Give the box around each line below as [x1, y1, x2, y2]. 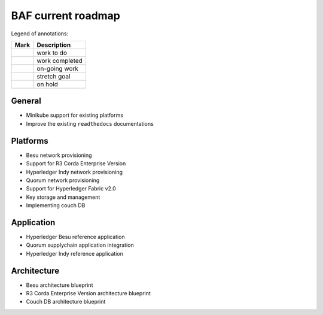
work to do [36, 49, 67, 57]
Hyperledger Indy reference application [26, 250, 124, 257]
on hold [36, 80, 58, 88]
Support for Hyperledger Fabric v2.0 [26, 185, 116, 192]
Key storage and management [26, 193, 100, 201]
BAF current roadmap [11, 9, 121, 22]
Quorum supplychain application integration [26, 241, 134, 249]
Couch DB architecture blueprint [26, 298, 106, 305]
